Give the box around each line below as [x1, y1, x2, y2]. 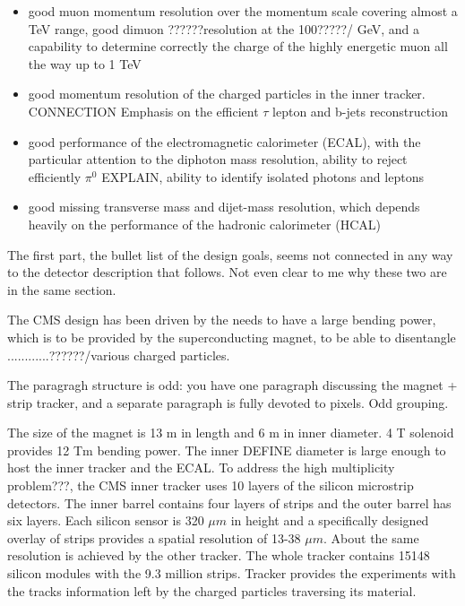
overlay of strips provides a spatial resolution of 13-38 [7, 528, 301, 547]
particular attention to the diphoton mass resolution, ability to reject [28, 150, 408, 169]
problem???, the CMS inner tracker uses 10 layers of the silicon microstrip [7, 476, 414, 495]
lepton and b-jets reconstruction [272, 101, 448, 120]
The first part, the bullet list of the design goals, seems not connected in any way [7, 245, 453, 264]
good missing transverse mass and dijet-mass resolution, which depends [28, 197, 420, 216]
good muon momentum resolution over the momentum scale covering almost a [28, 2, 458, 20]
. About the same [323, 528, 419, 547]
